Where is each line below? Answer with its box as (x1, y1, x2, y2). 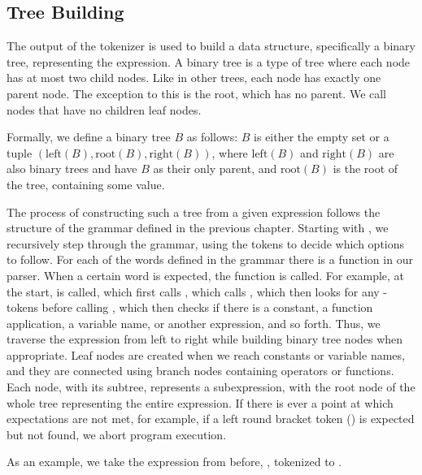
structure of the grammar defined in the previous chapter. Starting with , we (7, 219, 389, 236)
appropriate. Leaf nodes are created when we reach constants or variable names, (7, 346, 405, 363)
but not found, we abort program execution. (7, 425, 227, 443)
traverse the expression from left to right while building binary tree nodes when (7, 330, 403, 348)
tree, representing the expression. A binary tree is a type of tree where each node (7, 53, 411, 70)
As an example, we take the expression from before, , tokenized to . (7, 453, 342, 470)
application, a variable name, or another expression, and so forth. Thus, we (7, 314, 381, 331)
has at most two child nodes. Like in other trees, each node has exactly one (7, 69, 381, 86)
